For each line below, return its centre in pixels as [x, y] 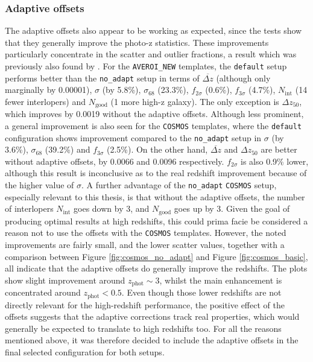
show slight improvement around [65, 280]
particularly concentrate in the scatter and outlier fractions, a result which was [151, 54]
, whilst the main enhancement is [221, 280]
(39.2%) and [68, 149]
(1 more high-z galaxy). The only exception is [195, 101]
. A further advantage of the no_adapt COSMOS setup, [179, 185]
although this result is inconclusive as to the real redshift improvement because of [156, 173]
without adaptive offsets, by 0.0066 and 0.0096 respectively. [115, 161]
